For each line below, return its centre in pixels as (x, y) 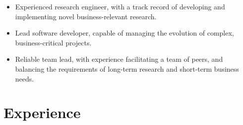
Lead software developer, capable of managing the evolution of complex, (124, 33)
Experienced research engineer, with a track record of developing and (120, 6)
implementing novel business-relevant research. (86, 16)
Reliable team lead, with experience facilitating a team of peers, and (119, 59)
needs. (25, 78)
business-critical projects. (53, 42)
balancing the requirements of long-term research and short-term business (127, 68)
